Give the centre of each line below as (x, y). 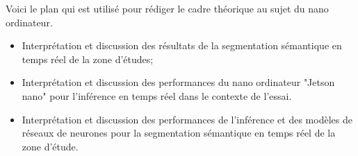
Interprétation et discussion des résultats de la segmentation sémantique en (182, 45)
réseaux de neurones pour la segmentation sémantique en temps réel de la (179, 133)
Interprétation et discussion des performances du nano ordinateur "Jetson (178, 82)
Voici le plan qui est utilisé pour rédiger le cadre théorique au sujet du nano (167, 8)
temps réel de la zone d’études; (88, 59)
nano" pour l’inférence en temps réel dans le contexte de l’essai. (157, 95)
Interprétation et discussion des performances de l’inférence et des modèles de (187, 119)
